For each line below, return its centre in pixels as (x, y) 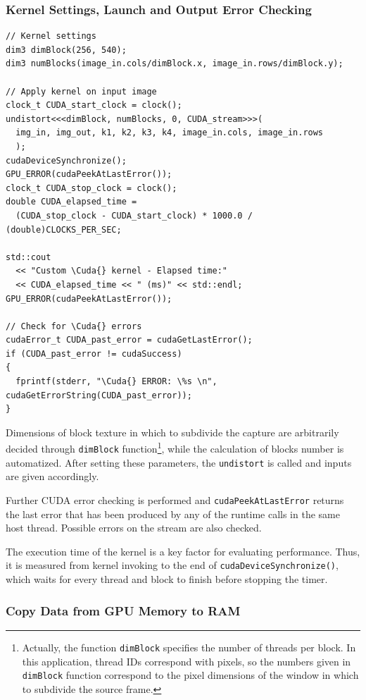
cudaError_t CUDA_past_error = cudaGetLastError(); (129, 340)
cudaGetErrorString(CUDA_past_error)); (99, 395)
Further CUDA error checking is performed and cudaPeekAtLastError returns (175, 500)
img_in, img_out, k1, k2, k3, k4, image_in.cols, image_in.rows (170, 133)
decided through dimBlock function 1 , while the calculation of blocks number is (175, 448)
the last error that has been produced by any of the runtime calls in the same (173, 514)
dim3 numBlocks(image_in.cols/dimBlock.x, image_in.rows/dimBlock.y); (175, 64)
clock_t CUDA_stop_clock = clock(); (91, 188)
